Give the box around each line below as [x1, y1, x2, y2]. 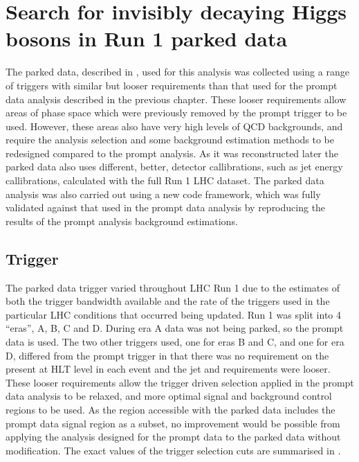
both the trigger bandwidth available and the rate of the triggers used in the [6, 294, 330, 308]
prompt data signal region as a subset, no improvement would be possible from [6, 416, 340, 430]
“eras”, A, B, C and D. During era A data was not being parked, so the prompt [6, 321, 344, 335]
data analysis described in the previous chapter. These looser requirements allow [6, 91, 347, 106]
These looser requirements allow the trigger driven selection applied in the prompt [6, 375, 354, 389]
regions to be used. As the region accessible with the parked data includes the [6, 402, 335, 416]
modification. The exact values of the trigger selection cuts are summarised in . [6, 443, 341, 457]
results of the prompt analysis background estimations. [6, 213, 238, 228]
